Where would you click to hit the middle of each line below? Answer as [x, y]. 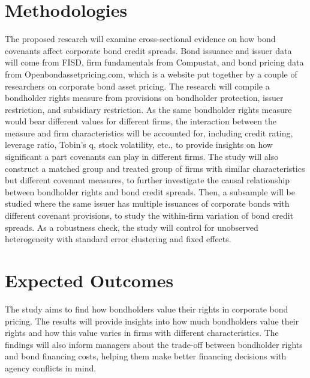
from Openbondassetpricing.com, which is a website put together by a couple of [151, 74]
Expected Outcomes [89, 280]
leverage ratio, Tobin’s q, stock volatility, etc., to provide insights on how [139, 145]
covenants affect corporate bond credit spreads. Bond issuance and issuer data [148, 50]
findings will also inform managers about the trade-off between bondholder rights [154, 344]
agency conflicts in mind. [51, 367]
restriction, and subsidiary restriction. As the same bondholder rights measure [148, 109]
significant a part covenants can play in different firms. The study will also [142, 157]
